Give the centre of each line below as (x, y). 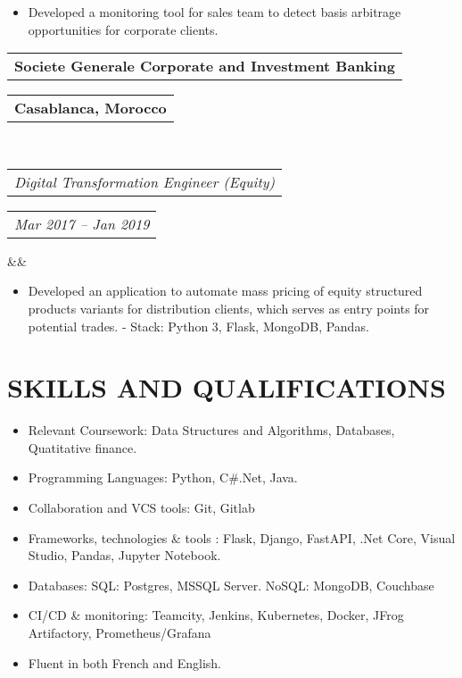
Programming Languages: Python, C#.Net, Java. (163, 477)
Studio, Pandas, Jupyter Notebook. (124, 555)
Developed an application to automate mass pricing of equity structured (225, 291)
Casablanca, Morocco (91, 108)
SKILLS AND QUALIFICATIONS (227, 387)
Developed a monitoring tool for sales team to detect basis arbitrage (214, 12)
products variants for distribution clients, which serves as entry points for (229, 308)
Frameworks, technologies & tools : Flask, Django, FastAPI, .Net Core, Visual (242, 537)
